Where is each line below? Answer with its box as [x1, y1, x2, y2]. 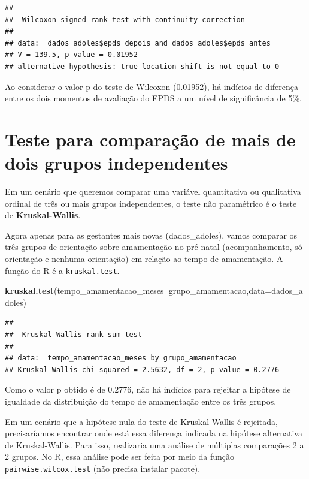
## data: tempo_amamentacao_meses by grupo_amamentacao [5, 354, 237, 363]
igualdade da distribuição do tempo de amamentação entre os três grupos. [5, 395, 277, 408]
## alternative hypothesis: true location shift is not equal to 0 [5, 62, 280, 71]
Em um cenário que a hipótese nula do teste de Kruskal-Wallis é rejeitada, [5, 415, 278, 427]
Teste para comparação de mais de [5, 126, 296, 151]
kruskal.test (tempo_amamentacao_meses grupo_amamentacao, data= [5, 284, 272, 297]
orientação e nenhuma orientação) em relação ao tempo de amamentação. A [5, 252, 283, 265]
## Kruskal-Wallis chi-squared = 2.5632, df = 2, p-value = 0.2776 [5, 365, 280, 374]
